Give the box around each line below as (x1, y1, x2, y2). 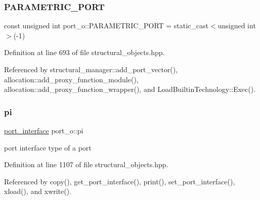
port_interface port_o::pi (4, 125, 83, 135)
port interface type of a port (4, 142, 92, 153)
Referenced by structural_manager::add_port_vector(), (4, 64, 178, 74)
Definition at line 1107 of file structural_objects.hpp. (4, 159, 168, 170)
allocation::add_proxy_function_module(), (4, 74, 139, 84)
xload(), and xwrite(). (4, 186, 72, 196)
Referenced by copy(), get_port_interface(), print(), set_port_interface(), (4, 176, 235, 186)
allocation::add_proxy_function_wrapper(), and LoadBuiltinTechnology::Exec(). (4, 84, 256, 94)
